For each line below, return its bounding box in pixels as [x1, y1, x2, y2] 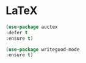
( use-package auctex [5, 24, 59, 30]
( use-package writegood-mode [5, 46, 80, 53]
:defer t [5, 29, 28, 35]
